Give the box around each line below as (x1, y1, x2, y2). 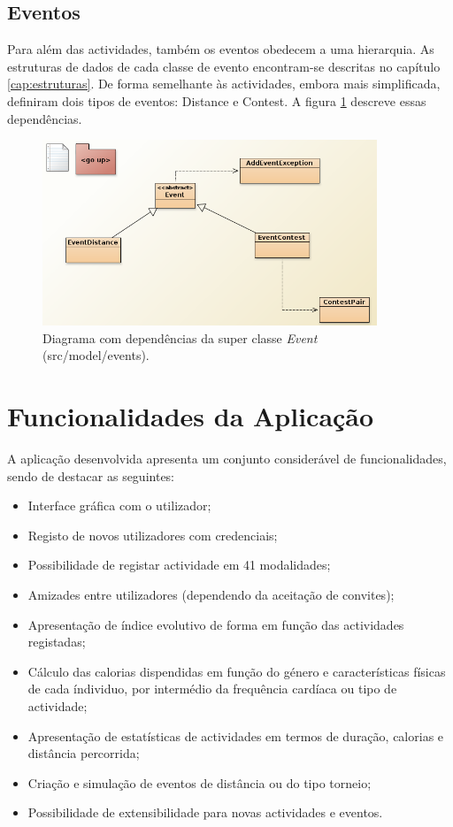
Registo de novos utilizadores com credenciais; (27, 525, 278, 544)
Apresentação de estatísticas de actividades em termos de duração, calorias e (27, 726, 444, 745)
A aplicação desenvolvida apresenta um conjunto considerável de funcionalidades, (7, 449, 447, 468)
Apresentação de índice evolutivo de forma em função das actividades (27, 615, 404, 633)
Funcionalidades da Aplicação (7, 398, 374, 434)
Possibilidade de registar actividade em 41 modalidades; (27, 555, 331, 574)
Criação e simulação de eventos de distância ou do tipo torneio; (27, 773, 372, 792)
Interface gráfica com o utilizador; (27, 496, 211, 515)
